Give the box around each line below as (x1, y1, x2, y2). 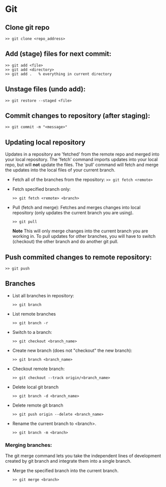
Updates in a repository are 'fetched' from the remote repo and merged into (5, 151, 160, 157)
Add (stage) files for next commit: (5, 50, 111, 58)
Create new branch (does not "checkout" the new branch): (12, 347, 132, 353)
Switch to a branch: (12, 329, 53, 335)
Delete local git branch (12, 384, 59, 390)
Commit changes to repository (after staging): (5, 111, 150, 120)
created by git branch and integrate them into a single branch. (5, 458, 132, 464)
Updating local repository (5, 138, 86, 147)
